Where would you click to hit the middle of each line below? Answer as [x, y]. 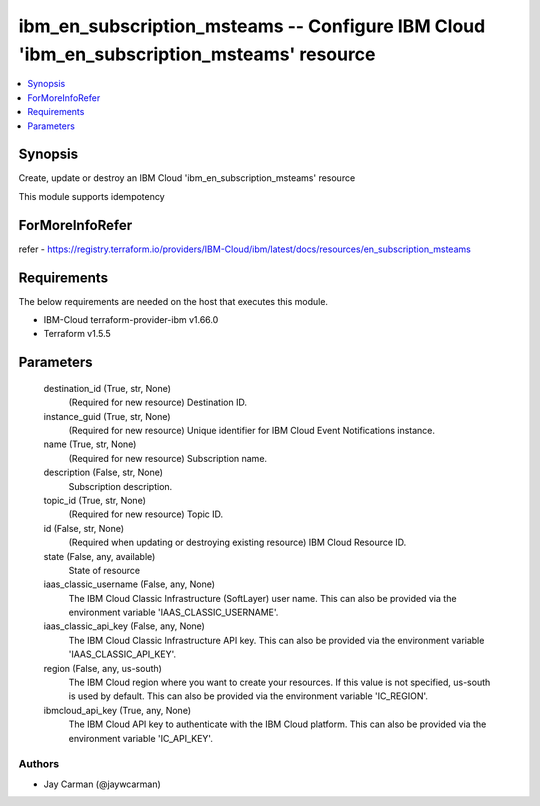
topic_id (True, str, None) [95, 500]
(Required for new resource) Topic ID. [146, 514]
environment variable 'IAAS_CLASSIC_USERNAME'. [173, 612]
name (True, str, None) [90, 444]
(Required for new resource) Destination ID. [157, 402]
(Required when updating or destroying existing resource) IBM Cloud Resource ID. [237, 542]
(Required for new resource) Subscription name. [168, 458]
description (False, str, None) [103, 472]
